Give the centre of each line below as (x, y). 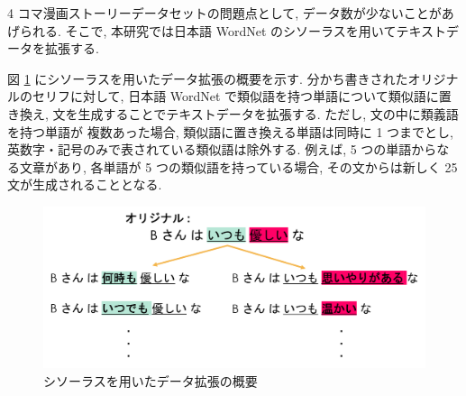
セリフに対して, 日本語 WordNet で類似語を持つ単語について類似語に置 (242, 96)
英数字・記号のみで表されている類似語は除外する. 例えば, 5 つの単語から (222, 149)
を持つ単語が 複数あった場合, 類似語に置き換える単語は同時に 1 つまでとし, (231, 131)
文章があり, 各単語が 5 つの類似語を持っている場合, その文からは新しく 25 (238, 166)
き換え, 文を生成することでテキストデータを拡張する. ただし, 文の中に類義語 (233, 113)
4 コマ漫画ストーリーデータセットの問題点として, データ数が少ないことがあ (231, 13)
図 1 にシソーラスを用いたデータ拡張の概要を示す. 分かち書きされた (208, 78)
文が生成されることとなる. (85, 184)
